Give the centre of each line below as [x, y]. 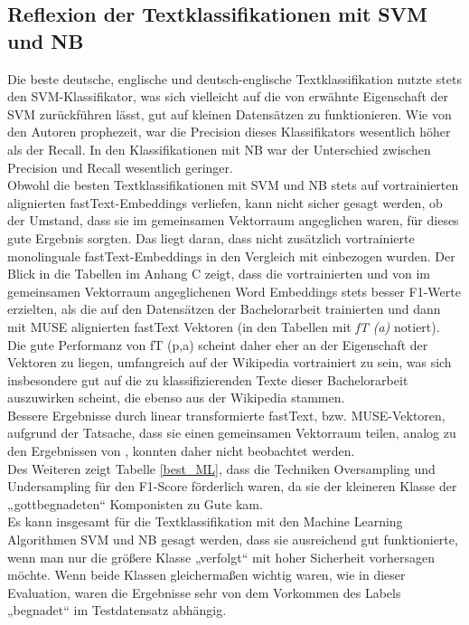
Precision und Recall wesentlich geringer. [120, 167]
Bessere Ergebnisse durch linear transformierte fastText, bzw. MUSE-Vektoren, [226, 415]
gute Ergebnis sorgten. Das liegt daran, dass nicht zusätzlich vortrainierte [211, 237]
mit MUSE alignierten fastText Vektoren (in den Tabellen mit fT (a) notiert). [224, 326]
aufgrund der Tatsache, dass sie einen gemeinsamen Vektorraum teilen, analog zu [232, 433]
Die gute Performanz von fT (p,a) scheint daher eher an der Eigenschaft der [218, 344]
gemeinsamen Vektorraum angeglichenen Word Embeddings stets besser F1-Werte [234, 291]
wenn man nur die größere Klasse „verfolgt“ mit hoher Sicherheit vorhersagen [221, 557]
